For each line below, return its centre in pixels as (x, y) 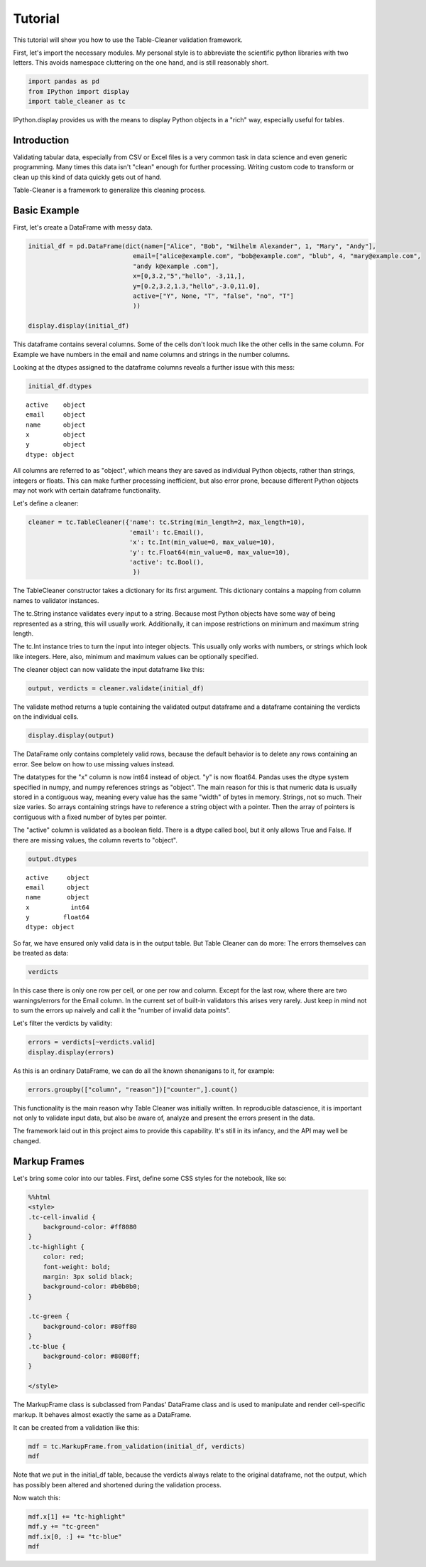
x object (56, 435)
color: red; (64, 1257)
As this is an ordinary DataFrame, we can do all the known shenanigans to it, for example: (144, 1071)
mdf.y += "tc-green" (64, 1526)
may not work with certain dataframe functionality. (87, 491)
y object (56, 445)
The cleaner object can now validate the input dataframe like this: (109, 670)
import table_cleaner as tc (77, 102)
